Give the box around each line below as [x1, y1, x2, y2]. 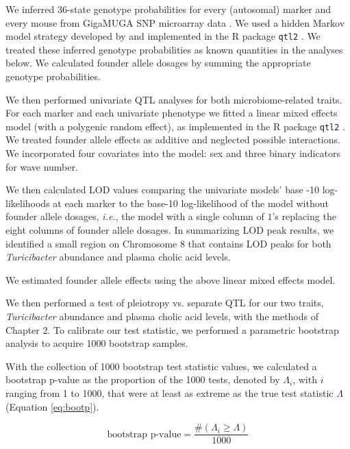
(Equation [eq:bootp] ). [5, 399, 99, 413]
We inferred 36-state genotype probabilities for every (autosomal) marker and [5, 2, 331, 16]
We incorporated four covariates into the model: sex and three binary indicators [5, 146, 340, 160]
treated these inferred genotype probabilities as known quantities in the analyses [5, 42, 343, 56]
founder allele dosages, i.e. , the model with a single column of [5, 209, 264, 223]
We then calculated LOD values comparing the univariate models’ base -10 [5, 182, 320, 197]
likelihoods [5, 195, 50, 210]
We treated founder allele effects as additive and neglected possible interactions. [5, 132, 340, 147]
